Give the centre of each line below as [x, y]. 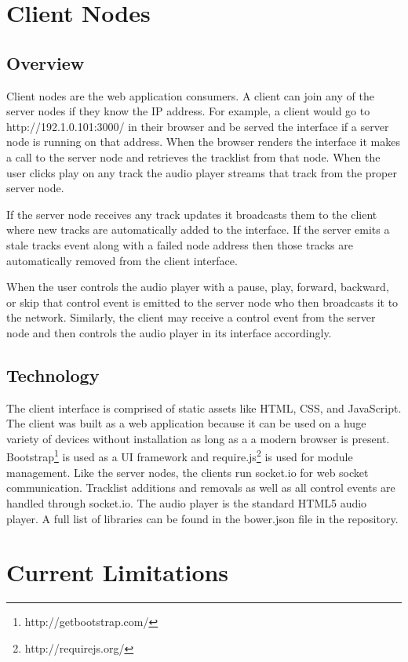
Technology [53, 375]
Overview [46, 62]
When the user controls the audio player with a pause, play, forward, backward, [198, 287]
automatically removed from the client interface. [122, 260]
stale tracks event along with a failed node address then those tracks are [180, 244]
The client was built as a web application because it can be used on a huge [186, 423]
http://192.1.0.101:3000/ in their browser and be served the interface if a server [198, 126]
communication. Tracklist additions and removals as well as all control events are [201, 487]
